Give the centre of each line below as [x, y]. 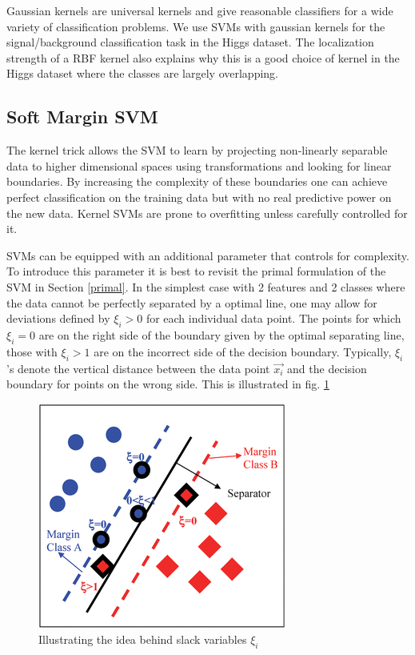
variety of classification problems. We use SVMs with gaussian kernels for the [196, 26]
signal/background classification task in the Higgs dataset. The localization [190, 42]
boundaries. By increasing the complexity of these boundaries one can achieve [197, 181]
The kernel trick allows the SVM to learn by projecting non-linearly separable [197, 150]
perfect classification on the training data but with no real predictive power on [199, 197]
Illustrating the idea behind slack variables [143, 639]
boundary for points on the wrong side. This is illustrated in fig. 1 [168, 384]
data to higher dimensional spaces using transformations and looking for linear [199, 165]
